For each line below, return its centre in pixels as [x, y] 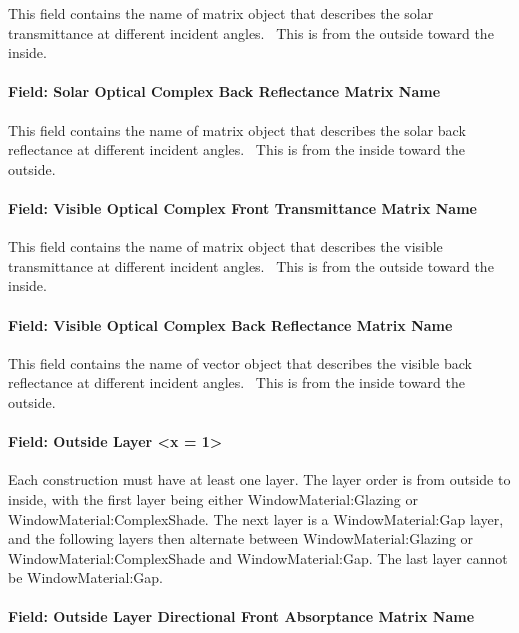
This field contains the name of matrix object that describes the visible [225, 246]
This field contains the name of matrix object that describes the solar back [237, 129]
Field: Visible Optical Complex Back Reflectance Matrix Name [230, 324]
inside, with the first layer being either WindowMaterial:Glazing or [213, 498]
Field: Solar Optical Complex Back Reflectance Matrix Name [224, 91]
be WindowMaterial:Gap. [85, 577]
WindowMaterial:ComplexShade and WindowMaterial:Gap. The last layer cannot [258, 557]
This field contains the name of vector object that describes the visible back [240, 362]
